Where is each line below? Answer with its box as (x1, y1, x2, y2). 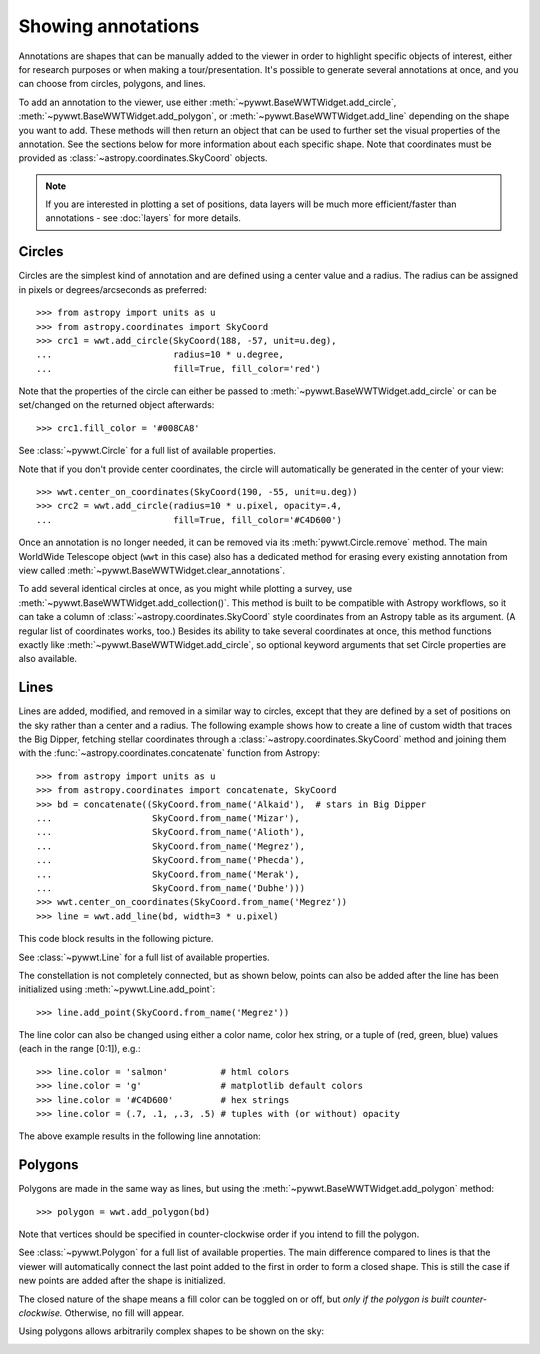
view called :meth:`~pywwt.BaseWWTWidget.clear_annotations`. (18, 565, 285, 576)
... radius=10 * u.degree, (36, 349, 285, 360)
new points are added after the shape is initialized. (18, 1275, 226, 1287)
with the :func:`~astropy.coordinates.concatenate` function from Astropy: (18, 747, 320, 759)
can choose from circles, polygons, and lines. (18, 78, 206, 90)
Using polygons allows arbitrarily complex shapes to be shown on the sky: (18, 1325, 325, 1337)
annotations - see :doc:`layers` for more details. (45, 212, 242, 224)
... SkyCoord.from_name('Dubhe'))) (36, 882, 305, 894)
